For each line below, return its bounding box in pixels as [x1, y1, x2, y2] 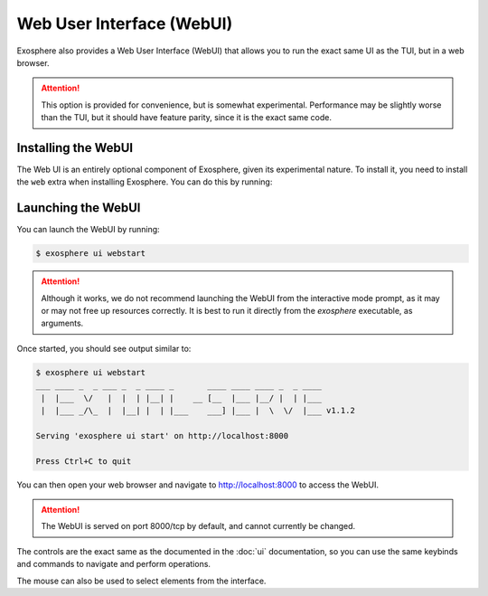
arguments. [41, 317, 84, 329]
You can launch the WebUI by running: [16, 224, 160, 235]
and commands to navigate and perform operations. [16, 559, 211, 570]
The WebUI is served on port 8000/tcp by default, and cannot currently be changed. [41, 521, 356, 532]
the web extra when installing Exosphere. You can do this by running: [16, 176, 273, 187]
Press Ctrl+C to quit [35, 456, 132, 466]
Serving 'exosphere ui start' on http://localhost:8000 [35, 430, 289, 440]
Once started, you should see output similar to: [16, 343, 192, 354]
